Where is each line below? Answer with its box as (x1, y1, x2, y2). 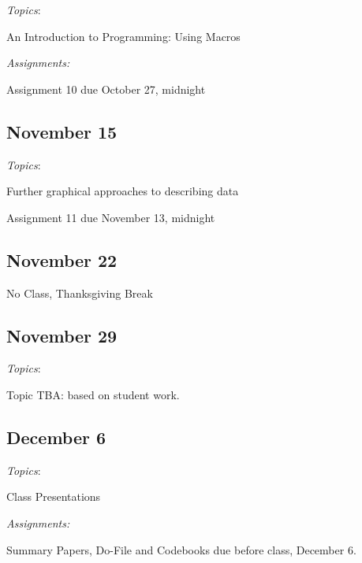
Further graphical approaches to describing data (6, 183, 239, 199)
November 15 (6, 119, 118, 143)
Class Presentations (6, 488, 101, 505)
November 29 (6, 323, 118, 347)
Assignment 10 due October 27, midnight (6, 80, 206, 97)
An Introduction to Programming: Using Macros (6, 28, 241, 44)
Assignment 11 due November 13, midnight (6, 209, 215, 225)
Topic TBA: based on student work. (6, 386, 180, 402)
